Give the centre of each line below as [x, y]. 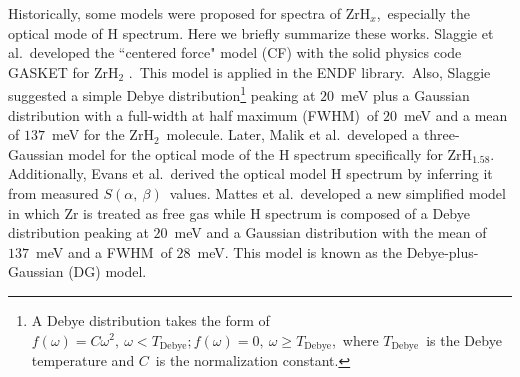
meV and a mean [455, 114]
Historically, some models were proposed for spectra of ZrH [189, 13]
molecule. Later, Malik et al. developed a [293, 134]
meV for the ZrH [102, 134]
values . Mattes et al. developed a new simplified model [337, 193]
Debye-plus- [442, 251]
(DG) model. [107, 271]
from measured [53, 193]
